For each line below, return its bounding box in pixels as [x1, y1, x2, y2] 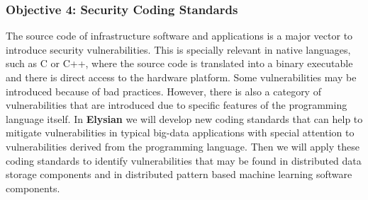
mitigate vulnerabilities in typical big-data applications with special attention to [6, 125, 355, 140]
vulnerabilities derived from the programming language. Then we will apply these [6, 139, 359, 153]
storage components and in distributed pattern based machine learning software [6, 167, 352, 182]
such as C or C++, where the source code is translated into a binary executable [6, 56, 353, 71]
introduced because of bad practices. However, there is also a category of [6, 83, 321, 98]
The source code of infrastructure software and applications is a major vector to [6, 28, 353, 43]
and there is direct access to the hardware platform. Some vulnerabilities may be [6, 70, 357, 84]
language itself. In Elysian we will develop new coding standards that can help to [6, 111, 363, 126]
